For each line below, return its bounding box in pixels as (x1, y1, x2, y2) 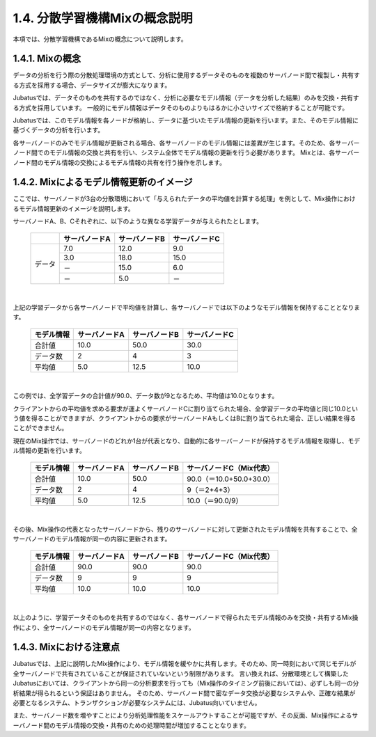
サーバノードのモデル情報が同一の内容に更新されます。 (13, 534, 171, 543)
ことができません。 (13, 424, 68, 432)
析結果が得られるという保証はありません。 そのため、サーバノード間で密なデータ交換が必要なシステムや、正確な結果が (13, 689, 356, 697)
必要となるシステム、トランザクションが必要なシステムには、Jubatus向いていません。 (13, 698, 261, 706)
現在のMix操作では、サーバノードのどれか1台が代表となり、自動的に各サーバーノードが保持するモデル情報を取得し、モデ (13, 436, 361, 445)
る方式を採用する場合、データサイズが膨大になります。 (13, 81, 171, 89)
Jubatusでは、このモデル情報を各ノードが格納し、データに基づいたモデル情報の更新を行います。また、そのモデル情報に (13, 116, 359, 125)
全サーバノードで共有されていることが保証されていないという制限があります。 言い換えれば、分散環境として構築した (13, 669, 350, 678)
